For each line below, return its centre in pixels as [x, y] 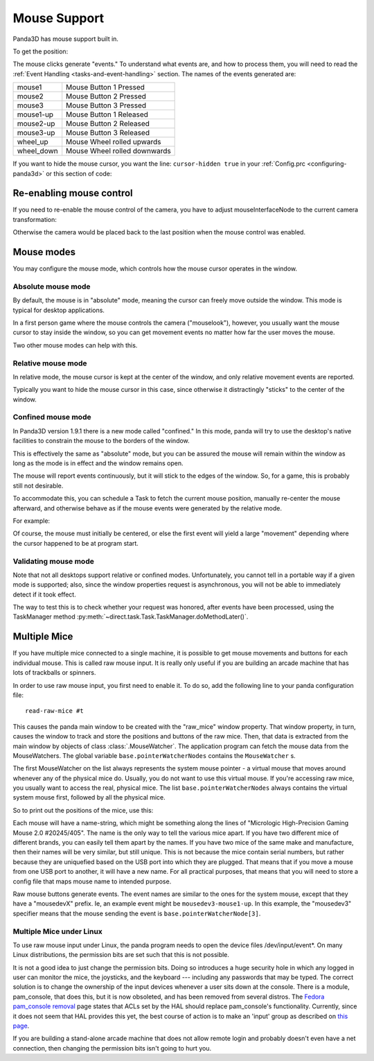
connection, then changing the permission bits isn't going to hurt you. [112, 1048]
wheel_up [33, 142]
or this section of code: [79, 173]
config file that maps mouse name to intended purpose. [92, 881]
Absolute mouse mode [52, 286]
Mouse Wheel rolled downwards [118, 151]
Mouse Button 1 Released [107, 114]
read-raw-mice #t [54, 711]
